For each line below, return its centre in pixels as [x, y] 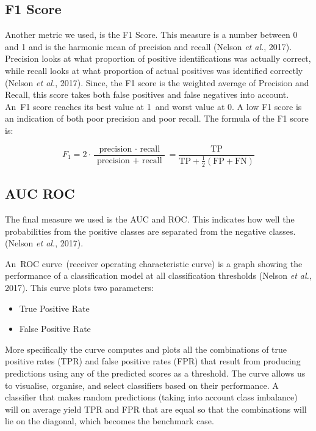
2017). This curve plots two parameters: [79, 287]
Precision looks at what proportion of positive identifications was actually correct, [158, 58]
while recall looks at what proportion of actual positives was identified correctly [154, 70]
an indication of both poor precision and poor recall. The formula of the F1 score [157, 118]
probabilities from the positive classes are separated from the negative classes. [150, 231]
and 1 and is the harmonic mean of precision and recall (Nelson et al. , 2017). [149, 46]
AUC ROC [40, 193]
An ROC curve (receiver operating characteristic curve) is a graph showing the [154, 263]
